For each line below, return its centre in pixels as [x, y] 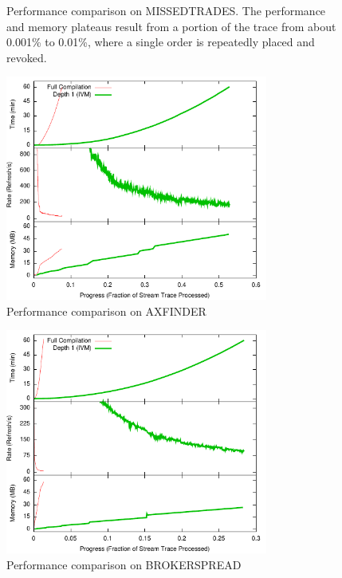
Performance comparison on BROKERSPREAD [124, 564]
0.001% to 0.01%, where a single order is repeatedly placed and [161, 42]
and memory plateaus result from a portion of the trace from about [171, 26]
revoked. [27, 57]
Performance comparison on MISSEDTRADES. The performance [166, 10]
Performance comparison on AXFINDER [106, 311]
